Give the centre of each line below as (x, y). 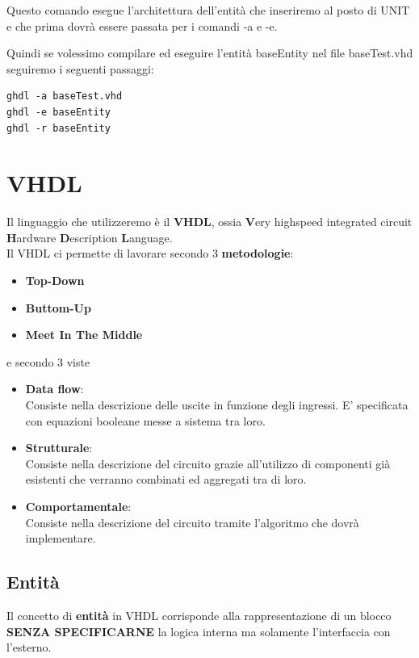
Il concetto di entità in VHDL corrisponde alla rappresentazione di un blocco (199, 615)
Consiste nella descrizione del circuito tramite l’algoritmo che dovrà (192, 522)
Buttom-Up (58, 307)
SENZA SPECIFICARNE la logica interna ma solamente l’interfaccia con (199, 631)
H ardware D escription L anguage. (90, 237)
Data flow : (54, 389)
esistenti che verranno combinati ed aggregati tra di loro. (166, 479)
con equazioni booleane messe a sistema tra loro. (145, 420)
